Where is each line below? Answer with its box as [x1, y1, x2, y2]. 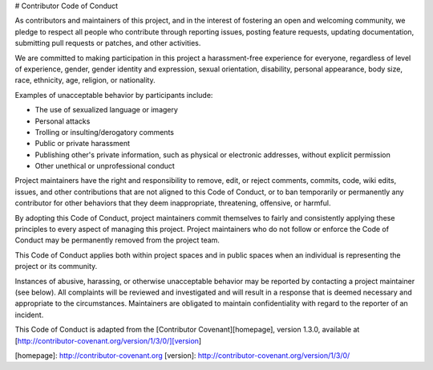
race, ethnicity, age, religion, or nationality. [14, 75, 156, 85]
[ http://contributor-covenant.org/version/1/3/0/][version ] [14, 335, 202, 345]
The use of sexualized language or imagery [34, 105, 178, 115]
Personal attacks [34, 116, 91, 126]
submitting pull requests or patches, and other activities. [14, 39, 201, 48]
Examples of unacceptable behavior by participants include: [14, 90, 213, 100]
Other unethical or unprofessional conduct [34, 161, 176, 171]
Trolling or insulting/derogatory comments [34, 127, 174, 136]
